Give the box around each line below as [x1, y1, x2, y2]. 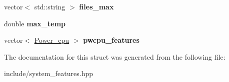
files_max [79, 1, 114, 11]
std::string [34, 1, 65, 11]
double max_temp [4, 18, 66, 28]
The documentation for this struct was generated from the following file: [4, 51, 225, 62]
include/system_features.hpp [4, 68, 93, 79]
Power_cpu [34, 35, 69, 45]
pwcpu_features [83, 35, 139, 45]
